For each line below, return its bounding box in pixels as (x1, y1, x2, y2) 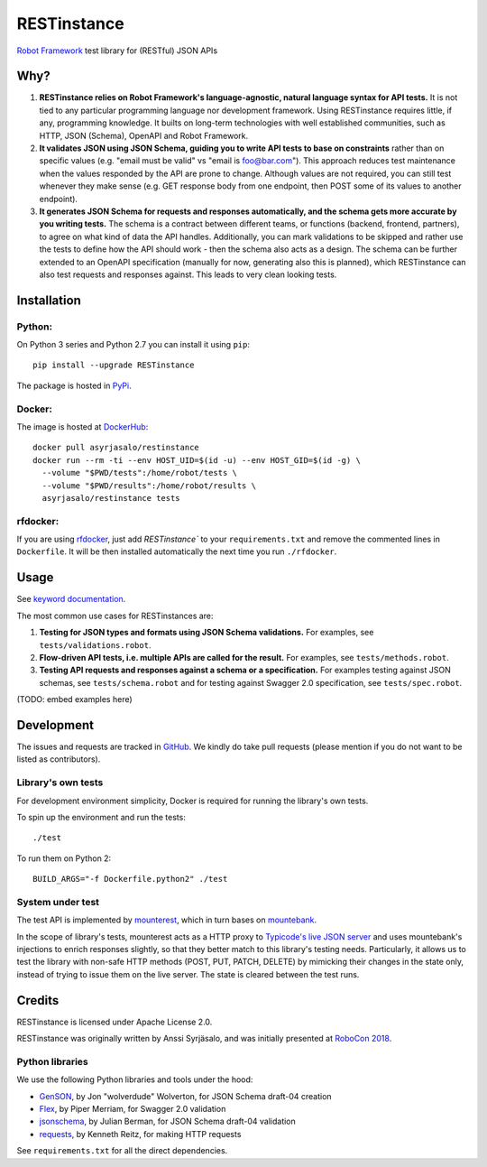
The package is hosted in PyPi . (16, 380, 132, 391)
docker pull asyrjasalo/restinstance (32, 442, 200, 453)
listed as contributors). (16, 754, 101, 764)
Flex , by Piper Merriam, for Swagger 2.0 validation (39, 1104, 226, 1115)
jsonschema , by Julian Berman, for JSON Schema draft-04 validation (39, 1116, 297, 1127)
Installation (16, 292, 81, 308)
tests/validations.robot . (39, 639, 152, 650)
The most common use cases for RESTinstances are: (16, 610, 214, 621)
